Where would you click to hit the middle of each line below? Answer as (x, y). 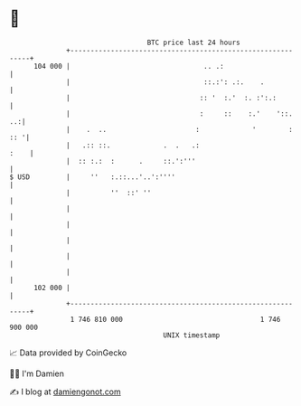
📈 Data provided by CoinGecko (68, 353)
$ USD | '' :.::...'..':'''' (93, 177)
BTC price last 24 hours (194, 42)
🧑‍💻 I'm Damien (37, 373)
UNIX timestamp (192, 335)
